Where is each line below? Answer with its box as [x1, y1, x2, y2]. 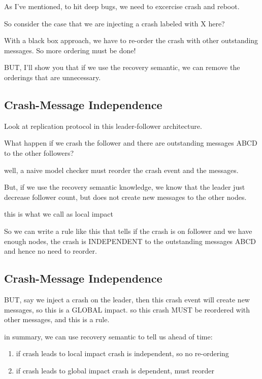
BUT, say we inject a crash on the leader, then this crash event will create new [4, 294, 250, 304]
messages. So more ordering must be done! [4, 45, 136, 55]
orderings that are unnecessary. [4, 72, 101, 82]
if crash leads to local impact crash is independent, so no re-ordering [16, 348, 229, 359]
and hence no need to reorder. [4, 246, 97, 256]
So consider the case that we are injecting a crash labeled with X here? [4, 18, 225, 28]
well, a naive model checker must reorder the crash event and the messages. [4, 164, 239, 175]
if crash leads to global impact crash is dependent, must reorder [16, 365, 215, 375]
